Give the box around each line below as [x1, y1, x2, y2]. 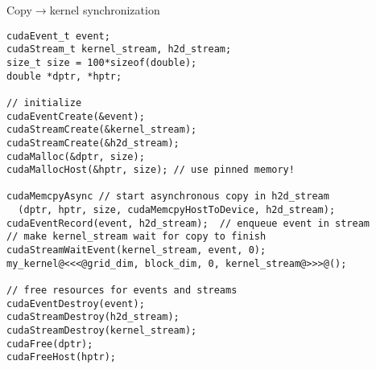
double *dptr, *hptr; [6, 70, 122, 82]
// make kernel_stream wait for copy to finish [6, 231, 267, 243]
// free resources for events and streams [6, 285, 238, 297]
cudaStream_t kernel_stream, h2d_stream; [6, 43, 232, 55]
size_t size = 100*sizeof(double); [6, 56, 197, 68]
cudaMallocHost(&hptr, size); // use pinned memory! [6, 164, 295, 176]
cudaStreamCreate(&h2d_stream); [6, 137, 180, 149]
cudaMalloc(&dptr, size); [6, 150, 145, 162]
